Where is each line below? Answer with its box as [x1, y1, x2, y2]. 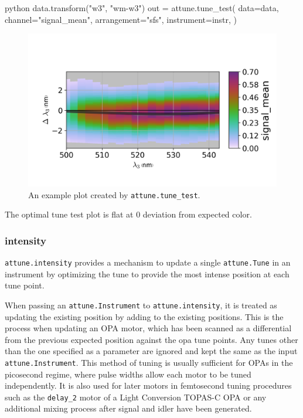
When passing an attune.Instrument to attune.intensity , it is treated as [5, 298, 277, 311]
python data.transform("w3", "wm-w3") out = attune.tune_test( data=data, [5, 2, 279, 13]
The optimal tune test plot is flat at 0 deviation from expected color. [5, 208, 252, 220]
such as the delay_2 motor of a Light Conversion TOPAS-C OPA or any [5, 390, 267, 403]
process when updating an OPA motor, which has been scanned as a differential [5, 322, 292, 334]
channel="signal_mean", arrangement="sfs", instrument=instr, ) [5, 13, 237, 25]
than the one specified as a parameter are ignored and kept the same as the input [5, 345, 298, 357]
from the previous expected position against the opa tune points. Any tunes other [5, 333, 298, 345]
